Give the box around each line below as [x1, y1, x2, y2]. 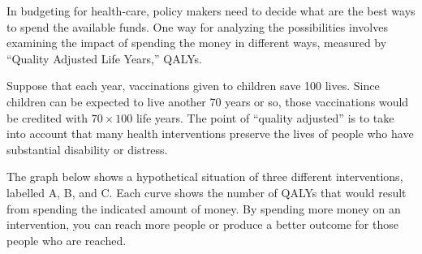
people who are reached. [6, 231, 127, 248]
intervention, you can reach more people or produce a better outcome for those [6, 216, 398, 233]
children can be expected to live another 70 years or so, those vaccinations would [6, 93, 409, 110]
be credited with [6, 109, 88, 126]
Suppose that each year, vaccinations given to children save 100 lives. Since [6, 77, 380, 94]
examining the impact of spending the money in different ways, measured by [6, 34, 387, 51]
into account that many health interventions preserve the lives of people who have [6, 125, 414, 142]
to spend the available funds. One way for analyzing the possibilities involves [6, 18, 388, 35]
